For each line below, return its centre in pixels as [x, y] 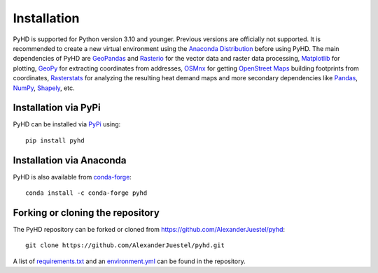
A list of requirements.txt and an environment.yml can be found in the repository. [129, 261]
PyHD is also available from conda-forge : [72, 177]
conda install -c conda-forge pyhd [86, 193]
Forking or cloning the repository [86, 213]
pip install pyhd [55, 140]
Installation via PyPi [57, 108]
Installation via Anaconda [70, 160]
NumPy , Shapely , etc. [44, 88]
